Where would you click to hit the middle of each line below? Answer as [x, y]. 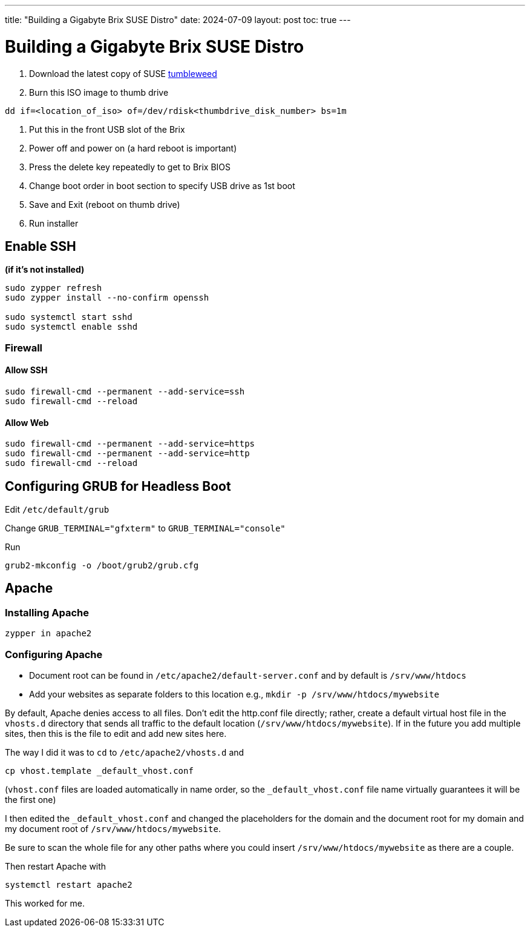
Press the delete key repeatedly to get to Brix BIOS [130, 167]
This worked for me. [45, 903]
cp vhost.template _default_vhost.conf [99, 771]
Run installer [54, 223]
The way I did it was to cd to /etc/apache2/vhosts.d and [125, 752]
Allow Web [27, 422]
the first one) [31, 799]
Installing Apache [47, 612]
